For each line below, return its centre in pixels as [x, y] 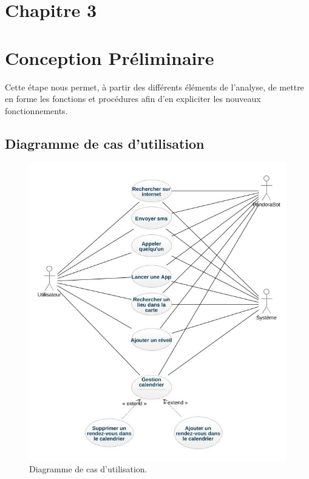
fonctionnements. [36, 110]
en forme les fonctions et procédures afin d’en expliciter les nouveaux [133, 99]
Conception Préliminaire [110, 57]
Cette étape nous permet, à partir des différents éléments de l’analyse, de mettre [154, 87]
